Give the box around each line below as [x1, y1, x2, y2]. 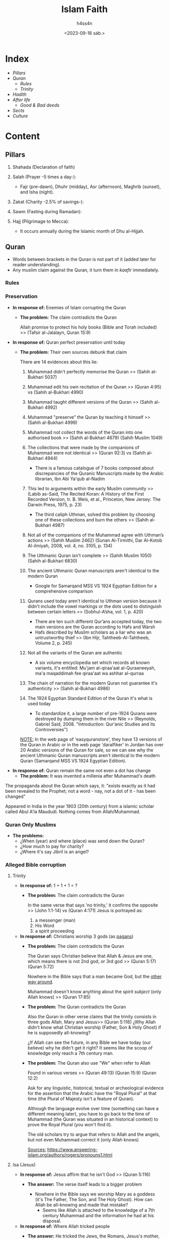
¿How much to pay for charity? [20, 843, 84, 849]
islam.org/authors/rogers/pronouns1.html [27, 1152, 113, 1158]
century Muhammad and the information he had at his [42, 1213, 154, 1219]
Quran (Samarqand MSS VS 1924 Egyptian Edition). [20, 757, 127, 764]
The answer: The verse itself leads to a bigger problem [27, 1181, 142, 1187]
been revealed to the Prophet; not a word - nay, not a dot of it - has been [5, 788, 156, 794]
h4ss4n [76, 20, 93, 26]
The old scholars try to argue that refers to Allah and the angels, [27, 1131, 160, 1137]
